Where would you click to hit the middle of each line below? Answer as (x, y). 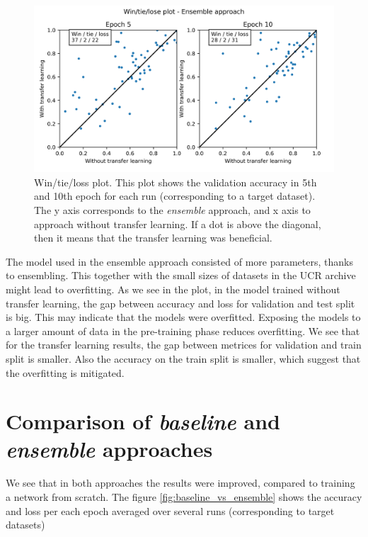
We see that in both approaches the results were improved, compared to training (180, 483)
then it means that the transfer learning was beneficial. (153, 238)
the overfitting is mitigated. (65, 372)
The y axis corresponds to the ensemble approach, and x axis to (172, 209)
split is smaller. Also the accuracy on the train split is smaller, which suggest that (183, 358)
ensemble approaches (109, 449)
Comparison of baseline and (143, 422)
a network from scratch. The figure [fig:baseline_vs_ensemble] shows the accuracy (184, 497)
